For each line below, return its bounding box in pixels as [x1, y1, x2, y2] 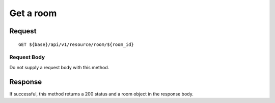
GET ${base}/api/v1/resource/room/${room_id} [18, 41, 134, 47]
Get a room [9, 8, 57, 19]
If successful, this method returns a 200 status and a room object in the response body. [9, 91, 194, 97]
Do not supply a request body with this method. [9, 64, 109, 70]
